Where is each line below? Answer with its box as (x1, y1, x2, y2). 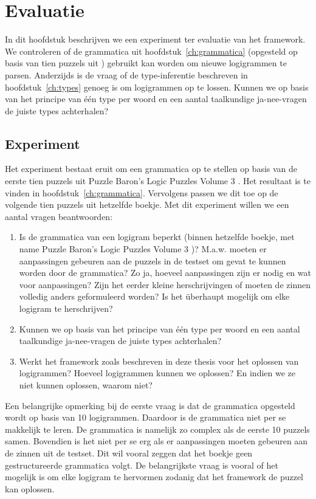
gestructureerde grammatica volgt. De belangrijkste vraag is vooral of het (5, 458, 278, 471)
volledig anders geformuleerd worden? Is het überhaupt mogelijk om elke (19, 290, 290, 303)
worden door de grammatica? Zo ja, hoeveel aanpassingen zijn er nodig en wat (19, 266, 311, 279)
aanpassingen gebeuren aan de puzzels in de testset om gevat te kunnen (19, 254, 286, 267)
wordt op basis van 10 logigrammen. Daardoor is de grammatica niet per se (5, 411, 286, 424)
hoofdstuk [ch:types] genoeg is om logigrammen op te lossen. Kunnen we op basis (5, 80, 309, 93)
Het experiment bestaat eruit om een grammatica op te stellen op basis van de (5, 162, 298, 175)
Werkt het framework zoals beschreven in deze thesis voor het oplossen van (19, 354, 299, 367)
